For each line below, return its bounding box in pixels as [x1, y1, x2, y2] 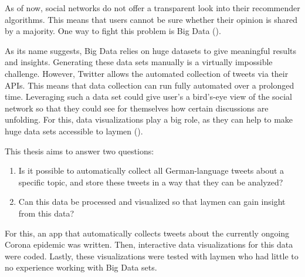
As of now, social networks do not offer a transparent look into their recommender [5, 2, 300, 13]
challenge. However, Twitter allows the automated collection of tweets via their [5, 67, 289, 79]
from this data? [18, 207, 74, 219]
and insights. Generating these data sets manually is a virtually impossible [5, 56, 273, 68]
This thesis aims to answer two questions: [5, 144, 154, 157]
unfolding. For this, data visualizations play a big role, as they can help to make [5, 113, 293, 126]
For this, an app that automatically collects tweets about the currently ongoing [5, 227, 290, 239]
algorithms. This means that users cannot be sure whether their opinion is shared [5, 13, 298, 25]
